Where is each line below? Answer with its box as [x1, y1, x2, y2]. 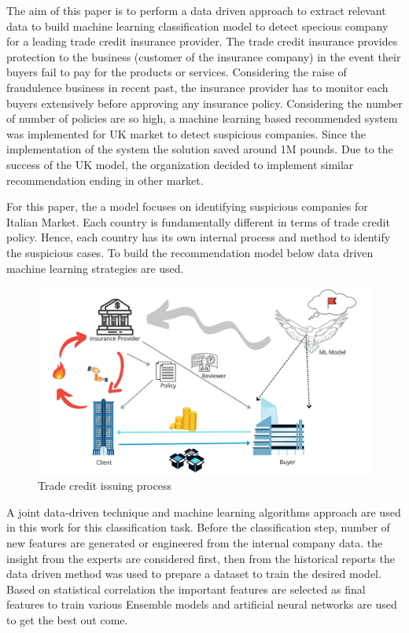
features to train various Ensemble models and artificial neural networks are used [6, 596, 397, 613]
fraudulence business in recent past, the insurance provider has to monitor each [6, 79, 389, 95]
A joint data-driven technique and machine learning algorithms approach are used [6, 503, 401, 520]
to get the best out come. [6, 611, 128, 627]
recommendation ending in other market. [6, 171, 204, 188]
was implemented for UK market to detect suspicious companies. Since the [6, 125, 366, 142]
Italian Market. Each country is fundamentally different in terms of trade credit [6, 213, 390, 230]
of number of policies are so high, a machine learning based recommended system [6, 110, 398, 127]
